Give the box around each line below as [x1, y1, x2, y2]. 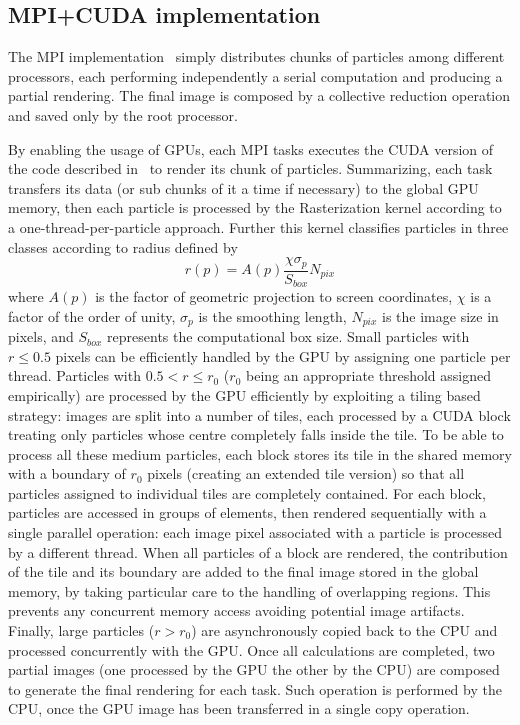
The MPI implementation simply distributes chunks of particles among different [8, 46, 505, 67]
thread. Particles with [8, 365, 141, 386]
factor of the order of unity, [8, 305, 176, 326]
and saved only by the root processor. [8, 104, 238, 125]
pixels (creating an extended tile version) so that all [147, 463, 465, 484]
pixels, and [8, 326, 74, 347]
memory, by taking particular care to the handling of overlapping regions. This [8, 580, 491, 601]
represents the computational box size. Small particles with [107, 326, 470, 347]
